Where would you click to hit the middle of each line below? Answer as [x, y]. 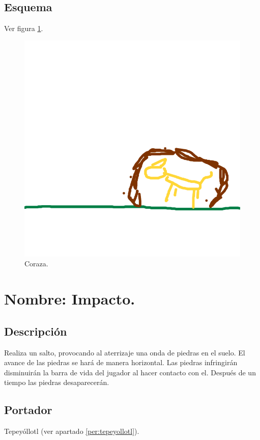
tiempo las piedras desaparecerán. [57, 382]
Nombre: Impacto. [70, 299]
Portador [28, 410]
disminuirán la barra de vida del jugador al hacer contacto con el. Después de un [130, 372]
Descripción [36, 331]
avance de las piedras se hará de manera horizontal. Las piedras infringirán [121, 362]
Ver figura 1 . [24, 28]
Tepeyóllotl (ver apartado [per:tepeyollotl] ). [72, 431]
